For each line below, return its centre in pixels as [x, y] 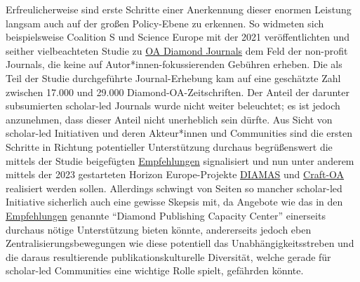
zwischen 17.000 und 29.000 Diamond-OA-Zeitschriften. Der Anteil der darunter [178, 92]
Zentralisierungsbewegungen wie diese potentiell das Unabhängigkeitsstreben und [180, 243]
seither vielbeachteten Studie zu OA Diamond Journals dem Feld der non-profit [177, 50]
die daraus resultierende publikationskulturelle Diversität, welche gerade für [168, 256]
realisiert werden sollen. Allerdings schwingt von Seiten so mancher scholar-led [174, 188]
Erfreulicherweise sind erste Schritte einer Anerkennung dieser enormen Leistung [179, 9]
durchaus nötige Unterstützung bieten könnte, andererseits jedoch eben [159, 229]
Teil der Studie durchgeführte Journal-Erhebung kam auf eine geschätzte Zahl [173, 78]
